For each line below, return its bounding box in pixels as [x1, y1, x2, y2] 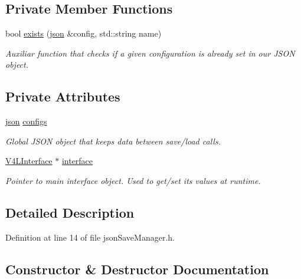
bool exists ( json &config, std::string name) [5, 27, 162, 40]
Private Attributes [5, 87, 120, 106]
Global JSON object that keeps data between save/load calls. [5, 134, 221, 147]
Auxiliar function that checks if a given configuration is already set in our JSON [5, 47, 295, 59]
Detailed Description [5, 203, 135, 221]
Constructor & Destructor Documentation [5, 260, 269, 278]
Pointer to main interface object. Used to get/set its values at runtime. [5, 174, 261, 186]
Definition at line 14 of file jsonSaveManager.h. [5, 231, 175, 243]
